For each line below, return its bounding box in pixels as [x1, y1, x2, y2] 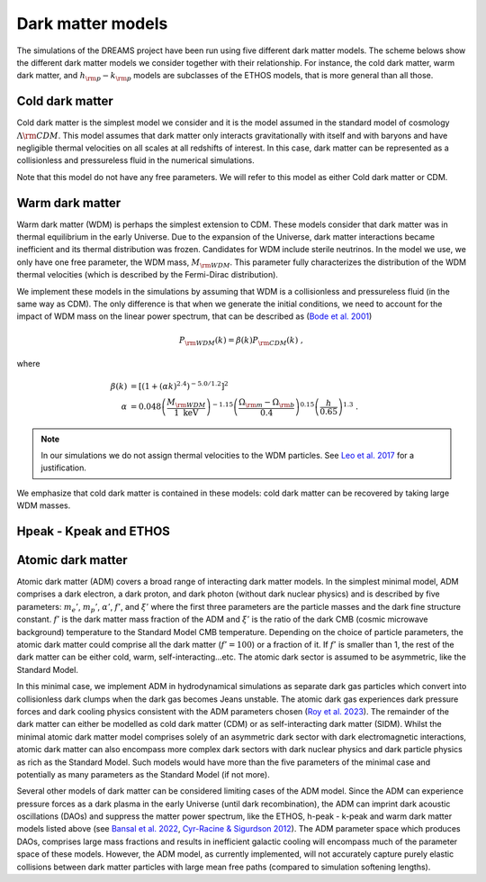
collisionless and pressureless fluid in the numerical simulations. [16, 155, 256, 166]
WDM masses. [16, 500, 71, 511]
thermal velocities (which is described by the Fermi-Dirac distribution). [16, 269, 279, 280]
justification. [40, 462, 87, 473]
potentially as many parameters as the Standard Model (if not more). [16, 768, 270, 779]
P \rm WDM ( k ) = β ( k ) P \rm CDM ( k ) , [178, 334, 303, 347]
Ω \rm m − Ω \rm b [238, 397, 295, 409]
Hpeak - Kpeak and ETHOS [16, 523, 171, 539]
